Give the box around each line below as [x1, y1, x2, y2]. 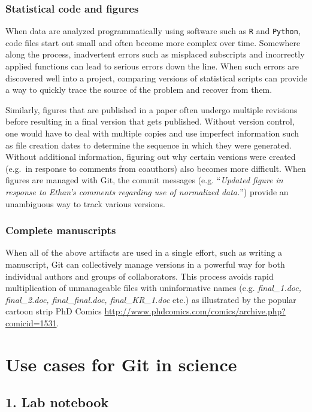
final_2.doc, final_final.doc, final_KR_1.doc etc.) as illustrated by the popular [5, 293, 296, 305]
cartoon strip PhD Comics [5, 305, 102, 317]
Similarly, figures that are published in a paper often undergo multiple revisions [5, 103, 298, 116]
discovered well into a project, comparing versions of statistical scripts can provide [5, 71, 307, 84]
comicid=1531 [5, 316, 57, 329]
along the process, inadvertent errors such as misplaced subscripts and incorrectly [5, 48, 305, 60]
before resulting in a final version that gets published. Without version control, [5, 115, 295, 128]
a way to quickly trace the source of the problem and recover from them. [5, 83, 272, 96]
